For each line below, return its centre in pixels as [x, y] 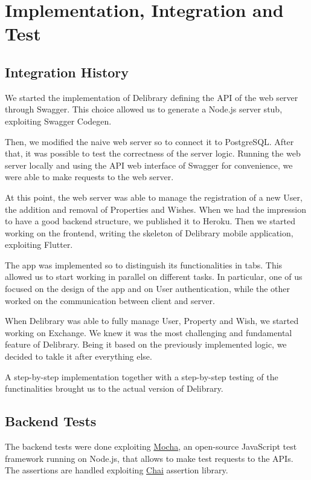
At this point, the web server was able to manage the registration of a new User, [154, 197]
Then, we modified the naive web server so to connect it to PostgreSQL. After [149, 141]
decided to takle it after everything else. [79, 356]
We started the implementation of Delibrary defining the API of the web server [152, 97]
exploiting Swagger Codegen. [58, 121]
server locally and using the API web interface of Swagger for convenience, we [149, 165]
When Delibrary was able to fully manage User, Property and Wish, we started [152, 321]
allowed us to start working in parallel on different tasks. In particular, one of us [154, 277]
